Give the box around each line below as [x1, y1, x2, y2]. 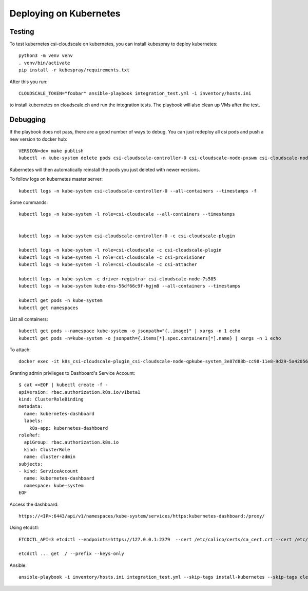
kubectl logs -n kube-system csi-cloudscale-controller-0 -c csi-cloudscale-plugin [18, 233, 236, 239]
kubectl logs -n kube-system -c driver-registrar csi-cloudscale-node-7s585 [18, 276, 217, 282]
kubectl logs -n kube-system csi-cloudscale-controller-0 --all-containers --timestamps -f [18, 188, 257, 194]
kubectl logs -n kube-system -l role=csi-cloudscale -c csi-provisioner [18, 254, 205, 260]
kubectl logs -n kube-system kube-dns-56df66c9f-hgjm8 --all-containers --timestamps [18, 283, 241, 289]
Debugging [9, 116, 46, 124]
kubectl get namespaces [18, 304, 79, 311]
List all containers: [9, 316, 48, 322]
